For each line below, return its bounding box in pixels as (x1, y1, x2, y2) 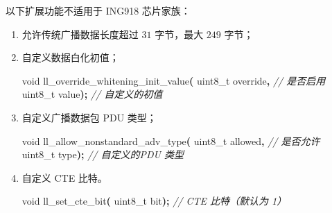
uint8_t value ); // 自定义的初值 (21, 87, 163, 101)
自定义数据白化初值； (21, 50, 119, 65)
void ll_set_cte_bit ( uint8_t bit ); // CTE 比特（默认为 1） (21, 194, 287, 208)
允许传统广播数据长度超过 (21, 26, 139, 41)
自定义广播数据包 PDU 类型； (21, 110, 157, 124)
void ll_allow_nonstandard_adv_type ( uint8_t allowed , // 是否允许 (21, 133, 320, 148)
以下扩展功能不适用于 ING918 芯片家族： (6, 3, 191, 17)
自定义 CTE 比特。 (21, 170, 107, 185)
